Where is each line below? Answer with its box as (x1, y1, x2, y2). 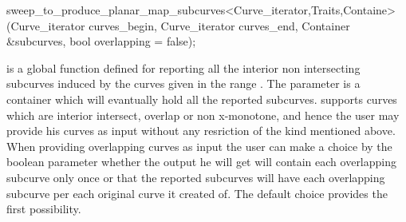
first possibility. (6, 200, 81, 217)
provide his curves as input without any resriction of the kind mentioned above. (6, 122, 396, 139)
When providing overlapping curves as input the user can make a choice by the (6, 137, 392, 154)
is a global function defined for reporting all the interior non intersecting (6, 59, 361, 76)
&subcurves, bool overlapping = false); (6, 33, 196, 50)
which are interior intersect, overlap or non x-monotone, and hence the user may (6, 106, 400, 123)
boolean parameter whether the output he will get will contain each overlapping (6, 153, 397, 170)
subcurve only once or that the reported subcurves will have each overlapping (6, 168, 385, 185)
